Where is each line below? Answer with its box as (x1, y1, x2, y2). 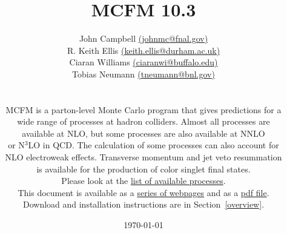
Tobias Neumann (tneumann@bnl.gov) (72, 67, 215, 80)
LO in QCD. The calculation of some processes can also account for (28, 139, 279, 151)
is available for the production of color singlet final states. (36, 162, 251, 175)
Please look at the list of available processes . (61, 174, 226, 187)
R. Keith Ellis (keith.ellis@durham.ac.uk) (67, 44, 220, 56)
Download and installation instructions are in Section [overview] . (22, 198, 265, 211)
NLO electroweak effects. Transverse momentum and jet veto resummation (5, 151, 282, 163)
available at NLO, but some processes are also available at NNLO (22, 126, 265, 139)
